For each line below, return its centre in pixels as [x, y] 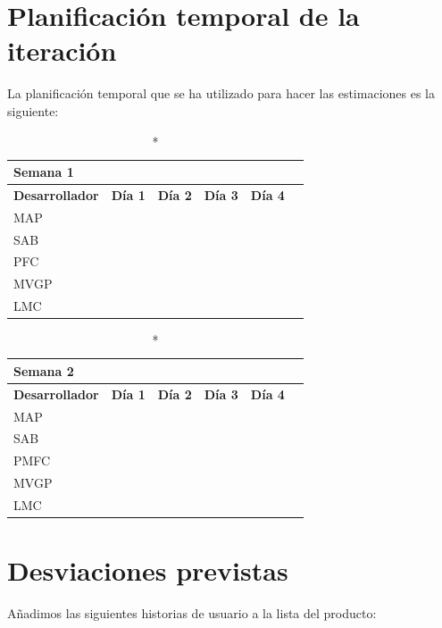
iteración [62, 50]
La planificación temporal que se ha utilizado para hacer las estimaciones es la [221, 93]
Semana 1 [44, 172]
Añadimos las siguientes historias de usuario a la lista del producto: [192, 613]
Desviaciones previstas [148, 570]
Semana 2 [44, 370]
